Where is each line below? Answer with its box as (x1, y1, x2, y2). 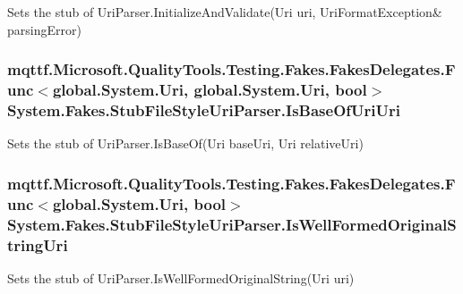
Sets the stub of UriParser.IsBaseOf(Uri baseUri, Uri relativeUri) (7, 134, 364, 153)
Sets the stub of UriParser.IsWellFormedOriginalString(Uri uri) (7, 268, 355, 287)
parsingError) (7, 20, 81, 38)
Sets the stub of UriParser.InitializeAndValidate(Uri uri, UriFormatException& (7, 3, 442, 21)
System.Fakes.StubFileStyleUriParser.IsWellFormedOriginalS (7, 213, 457, 235)
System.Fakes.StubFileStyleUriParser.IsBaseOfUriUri (7, 98, 400, 121)
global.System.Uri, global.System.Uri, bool (52, 79, 367, 101)
